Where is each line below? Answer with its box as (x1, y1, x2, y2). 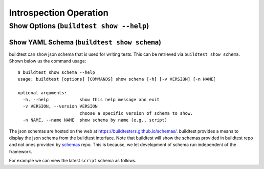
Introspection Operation (9, 7, 109, 18)
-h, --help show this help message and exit (22, 97, 160, 103)
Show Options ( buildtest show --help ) (9, 21, 149, 30)
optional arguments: (18, 90, 67, 95)
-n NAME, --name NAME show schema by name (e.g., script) (22, 117, 167, 123)
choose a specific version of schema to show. (79, 110, 193, 116)
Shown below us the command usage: (9, 58, 87, 64)
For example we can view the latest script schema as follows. (9, 158, 137, 164)
